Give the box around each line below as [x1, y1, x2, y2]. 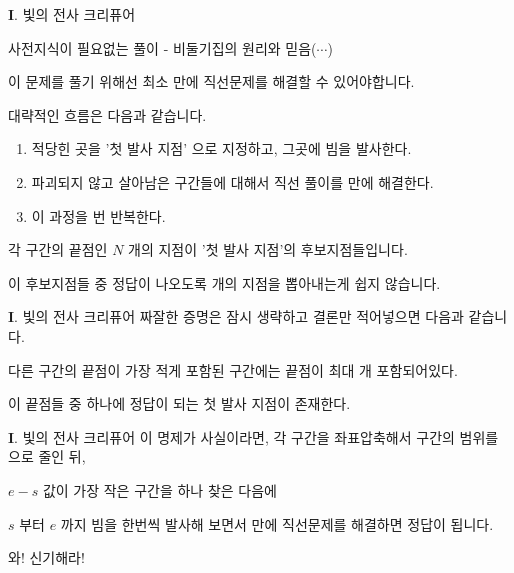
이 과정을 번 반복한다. [31, 205, 166, 226]
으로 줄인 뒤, [8, 446, 86, 467]
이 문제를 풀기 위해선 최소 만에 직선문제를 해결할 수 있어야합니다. [8, 71, 415, 92]
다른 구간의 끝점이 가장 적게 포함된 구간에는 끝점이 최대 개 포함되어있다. [8, 359, 458, 380]
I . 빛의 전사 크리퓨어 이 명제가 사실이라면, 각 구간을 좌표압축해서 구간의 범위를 [8, 426, 499, 447]
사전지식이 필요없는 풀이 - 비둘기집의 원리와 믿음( [8, 37, 317, 58]
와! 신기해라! [8, 547, 85, 568]
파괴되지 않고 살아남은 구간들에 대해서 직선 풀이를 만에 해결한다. [31, 171, 434, 192]
